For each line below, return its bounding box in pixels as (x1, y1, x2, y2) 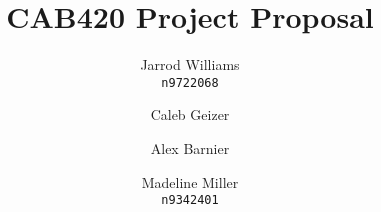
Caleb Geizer (150, 104, 230, 125)
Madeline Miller (141, 171, 239, 192)
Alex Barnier (150, 137, 230, 158)
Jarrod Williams (140, 54, 240, 75)
